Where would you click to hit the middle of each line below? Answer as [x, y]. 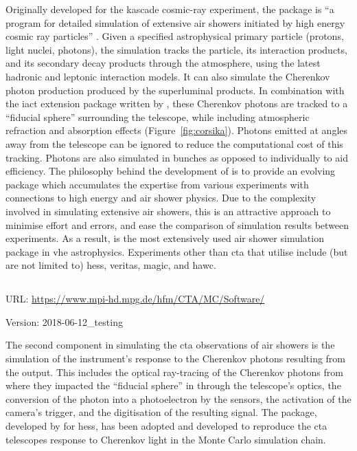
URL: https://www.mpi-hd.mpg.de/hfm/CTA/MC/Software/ [135, 299]
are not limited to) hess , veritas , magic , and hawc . [111, 265]
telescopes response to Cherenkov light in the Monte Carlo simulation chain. [166, 439]
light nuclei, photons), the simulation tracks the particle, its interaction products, [176, 49]
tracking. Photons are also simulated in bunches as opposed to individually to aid [177, 157]
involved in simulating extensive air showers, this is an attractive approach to [168, 211]
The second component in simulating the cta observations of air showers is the [170, 345]
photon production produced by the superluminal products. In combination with [175, 90]
